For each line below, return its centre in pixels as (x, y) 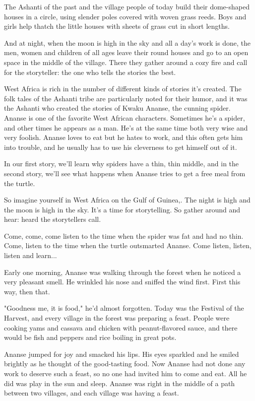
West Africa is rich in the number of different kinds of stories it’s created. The (123, 89)
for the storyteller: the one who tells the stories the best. (90, 72)
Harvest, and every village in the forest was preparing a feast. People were (117, 318)
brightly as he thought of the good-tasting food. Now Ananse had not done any (125, 364)
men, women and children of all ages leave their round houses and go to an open (126, 52)
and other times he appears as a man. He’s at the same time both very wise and (126, 127)
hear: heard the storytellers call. (53, 219)
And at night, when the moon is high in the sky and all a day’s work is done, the (127, 42)
